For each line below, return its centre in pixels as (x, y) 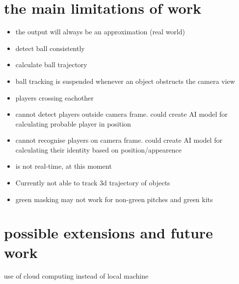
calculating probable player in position (73, 123)
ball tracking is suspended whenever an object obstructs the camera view (125, 81)
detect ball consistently (50, 48)
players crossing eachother (54, 97)
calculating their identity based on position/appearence (99, 149)
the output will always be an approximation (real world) (100, 32)
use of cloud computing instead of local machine (76, 275)
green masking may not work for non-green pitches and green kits (114, 199)
